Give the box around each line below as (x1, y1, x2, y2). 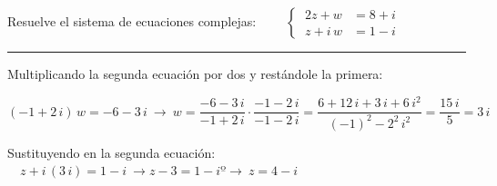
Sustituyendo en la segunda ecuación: (7, 142, 216, 162)
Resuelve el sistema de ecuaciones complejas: (7, 12, 257, 30)
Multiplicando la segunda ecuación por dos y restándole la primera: (7, 64, 383, 83)
